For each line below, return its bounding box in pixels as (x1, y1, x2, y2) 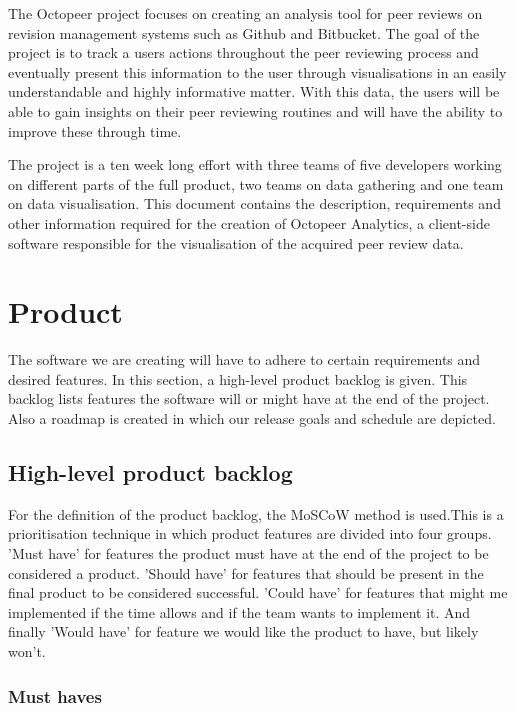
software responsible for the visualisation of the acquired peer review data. (8, 232, 464, 253)
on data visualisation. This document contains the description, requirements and (8, 193, 501, 214)
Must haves (8, 683, 102, 708)
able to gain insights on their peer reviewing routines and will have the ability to (8, 100, 503, 121)
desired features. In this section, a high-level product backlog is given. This (8, 368, 468, 389)
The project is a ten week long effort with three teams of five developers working (8, 154, 502, 175)
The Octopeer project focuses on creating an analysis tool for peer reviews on (8, 3, 483, 23)
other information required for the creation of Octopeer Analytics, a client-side (8, 212, 490, 233)
